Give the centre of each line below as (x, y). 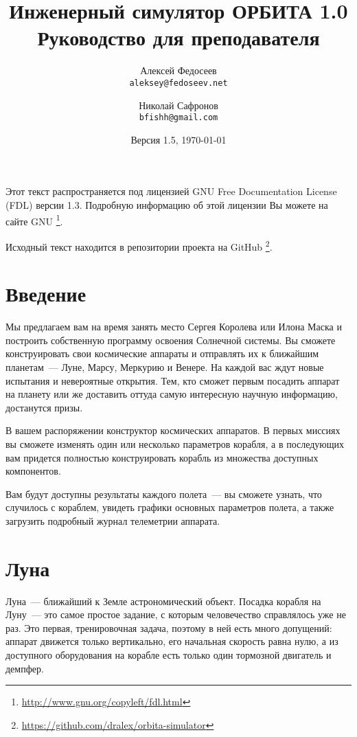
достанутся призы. (44, 407)
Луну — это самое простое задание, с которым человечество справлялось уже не (176, 614)
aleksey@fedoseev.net (178, 83)
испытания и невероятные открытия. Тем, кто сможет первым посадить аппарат (173, 380)
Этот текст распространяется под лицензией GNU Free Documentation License (171, 191)
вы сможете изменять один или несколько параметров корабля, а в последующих (175, 443)
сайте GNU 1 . (34, 220)
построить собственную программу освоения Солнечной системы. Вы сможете (171, 340)
